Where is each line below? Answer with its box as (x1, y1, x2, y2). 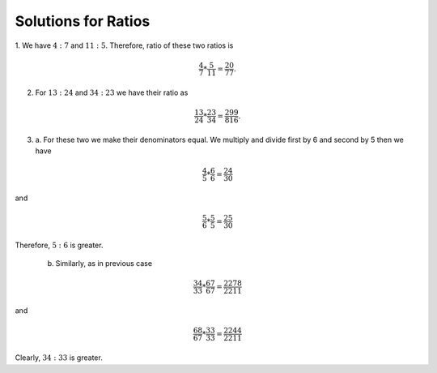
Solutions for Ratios (15, 12, 151, 30)
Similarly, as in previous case (55, 259, 153, 268)
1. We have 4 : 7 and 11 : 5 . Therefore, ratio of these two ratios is (15, 41, 234, 50)
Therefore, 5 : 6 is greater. (15, 240, 104, 250)
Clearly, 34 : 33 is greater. (15, 353, 103, 362)
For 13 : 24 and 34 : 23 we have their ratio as (35, 88, 189, 97)
